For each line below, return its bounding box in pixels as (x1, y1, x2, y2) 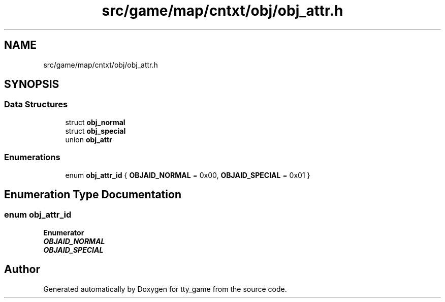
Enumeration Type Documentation (4, 188, 181, 201)
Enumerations (4, 152, 60, 163)
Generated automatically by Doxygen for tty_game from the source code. (43, 284, 287, 293)
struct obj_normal (65, 117, 125, 127)
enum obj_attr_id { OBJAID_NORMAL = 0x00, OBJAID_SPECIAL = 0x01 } (65, 170, 310, 179)
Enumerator (43, 228, 84, 237)
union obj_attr (65, 135, 112, 144)
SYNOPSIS (4, 78, 59, 91)
